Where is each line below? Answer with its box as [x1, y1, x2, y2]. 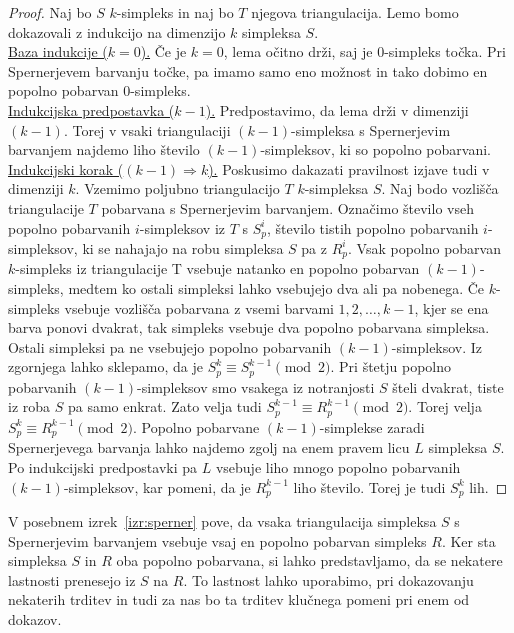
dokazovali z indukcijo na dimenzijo [8, 21, 226, 42]
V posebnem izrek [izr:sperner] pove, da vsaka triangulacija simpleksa [8, 511, 437, 531]
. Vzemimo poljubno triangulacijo [75, 178, 280, 199]
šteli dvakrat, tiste [392, 376, 504, 397]
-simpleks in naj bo [116, 2, 234, 22]
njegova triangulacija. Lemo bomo [251, 2, 459, 22]
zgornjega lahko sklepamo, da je [8, 356, 203, 377]
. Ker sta [441, 530, 496, 551]
